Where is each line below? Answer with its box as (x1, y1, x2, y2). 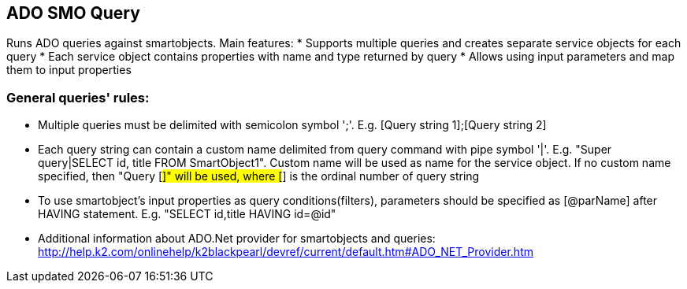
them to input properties (6, 63, 132, 77)
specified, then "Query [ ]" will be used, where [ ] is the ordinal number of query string (38, 169, 480, 183)
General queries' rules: (6, 89, 150, 106)
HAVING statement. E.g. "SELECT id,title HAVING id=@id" (38, 207, 336, 221)
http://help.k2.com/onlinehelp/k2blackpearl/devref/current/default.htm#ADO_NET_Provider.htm (38, 245, 533, 259)
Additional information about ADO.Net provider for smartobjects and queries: (38, 232, 436, 246)
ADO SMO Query (6, 3, 140, 23)
